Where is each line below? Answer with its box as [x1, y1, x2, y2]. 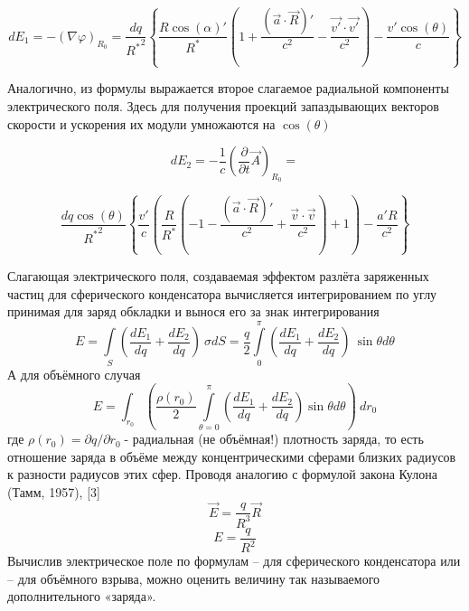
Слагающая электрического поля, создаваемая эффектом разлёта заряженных [7, 266, 429, 285]
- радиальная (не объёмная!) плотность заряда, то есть [124, 429, 424, 448]
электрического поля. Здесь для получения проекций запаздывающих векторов [7, 97, 439, 116]
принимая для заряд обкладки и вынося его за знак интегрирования [7, 302, 380, 321]
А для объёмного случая [7, 364, 141, 383]
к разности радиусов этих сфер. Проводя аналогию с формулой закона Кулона [7, 465, 437, 484]
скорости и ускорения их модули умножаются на [7, 114, 276, 133]
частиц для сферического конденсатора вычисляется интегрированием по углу [7, 284, 437, 303]
